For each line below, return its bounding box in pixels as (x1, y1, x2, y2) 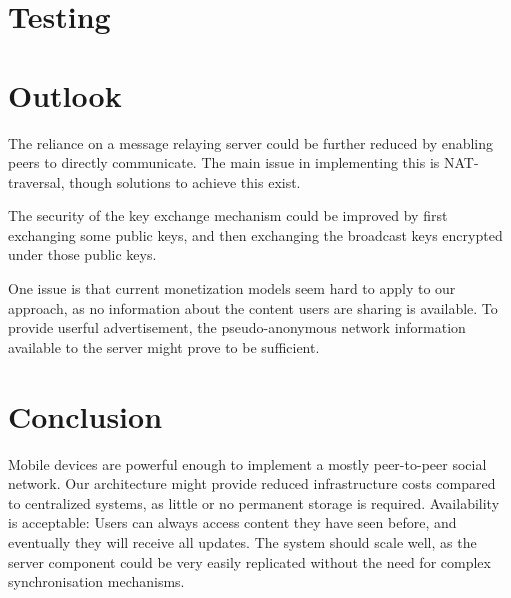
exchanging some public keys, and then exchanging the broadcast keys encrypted (8, 224, 503, 245)
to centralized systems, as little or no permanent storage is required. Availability (8, 492, 500, 513)
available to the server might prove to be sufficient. (8, 336, 320, 357)
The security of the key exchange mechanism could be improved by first (8, 205, 448, 226)
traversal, (8, 171, 65, 192)
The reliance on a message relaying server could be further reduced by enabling (8, 132, 494, 153)
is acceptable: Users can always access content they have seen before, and (8, 512, 457, 533)
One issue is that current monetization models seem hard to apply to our (8, 278, 456, 299)
